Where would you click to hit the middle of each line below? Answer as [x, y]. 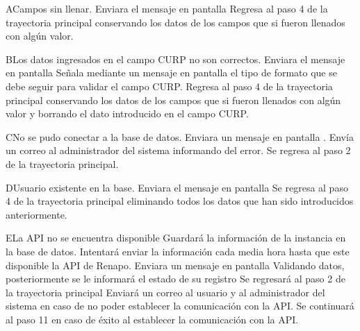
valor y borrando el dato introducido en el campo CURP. [127, 113]
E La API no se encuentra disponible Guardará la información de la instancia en [176, 238]
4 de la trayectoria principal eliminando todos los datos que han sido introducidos [180, 201]
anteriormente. [36, 214]
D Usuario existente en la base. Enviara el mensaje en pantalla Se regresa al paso [177, 187]
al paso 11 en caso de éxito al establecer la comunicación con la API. [152, 319]
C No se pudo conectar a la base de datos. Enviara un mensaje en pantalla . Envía [180, 136]
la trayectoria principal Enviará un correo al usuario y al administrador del [165, 292]
